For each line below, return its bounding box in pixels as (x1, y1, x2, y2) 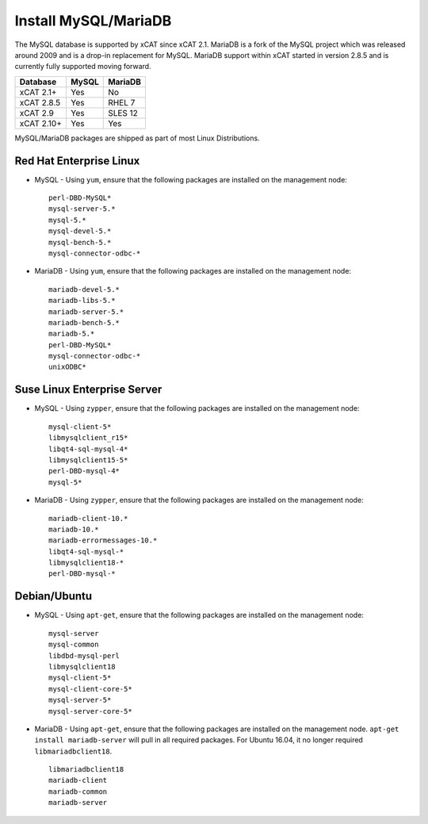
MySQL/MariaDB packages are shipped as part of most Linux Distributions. (14, 133, 261, 143)
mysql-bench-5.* (48, 238, 112, 247)
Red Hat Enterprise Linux (14, 154, 140, 167)
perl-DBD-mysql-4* (48, 466, 120, 476)
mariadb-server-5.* (48, 307, 124, 316)
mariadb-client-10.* (48, 514, 128, 523)
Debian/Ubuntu (14, 589, 93, 603)
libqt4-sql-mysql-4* (48, 444, 128, 454)
